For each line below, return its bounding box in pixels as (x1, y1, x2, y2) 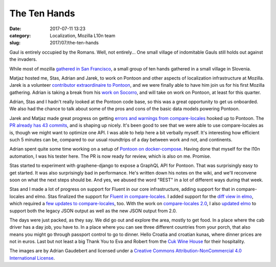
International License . (9, 255, 55, 261)
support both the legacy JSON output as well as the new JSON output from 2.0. (9, 207, 177, 214)
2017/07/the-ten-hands (50, 40, 99, 46)
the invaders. (9, 56, 37, 62)
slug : (9, 40, 20, 46)
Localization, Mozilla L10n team (50, 32, 116, 38)
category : (9, 32, 31, 38)
